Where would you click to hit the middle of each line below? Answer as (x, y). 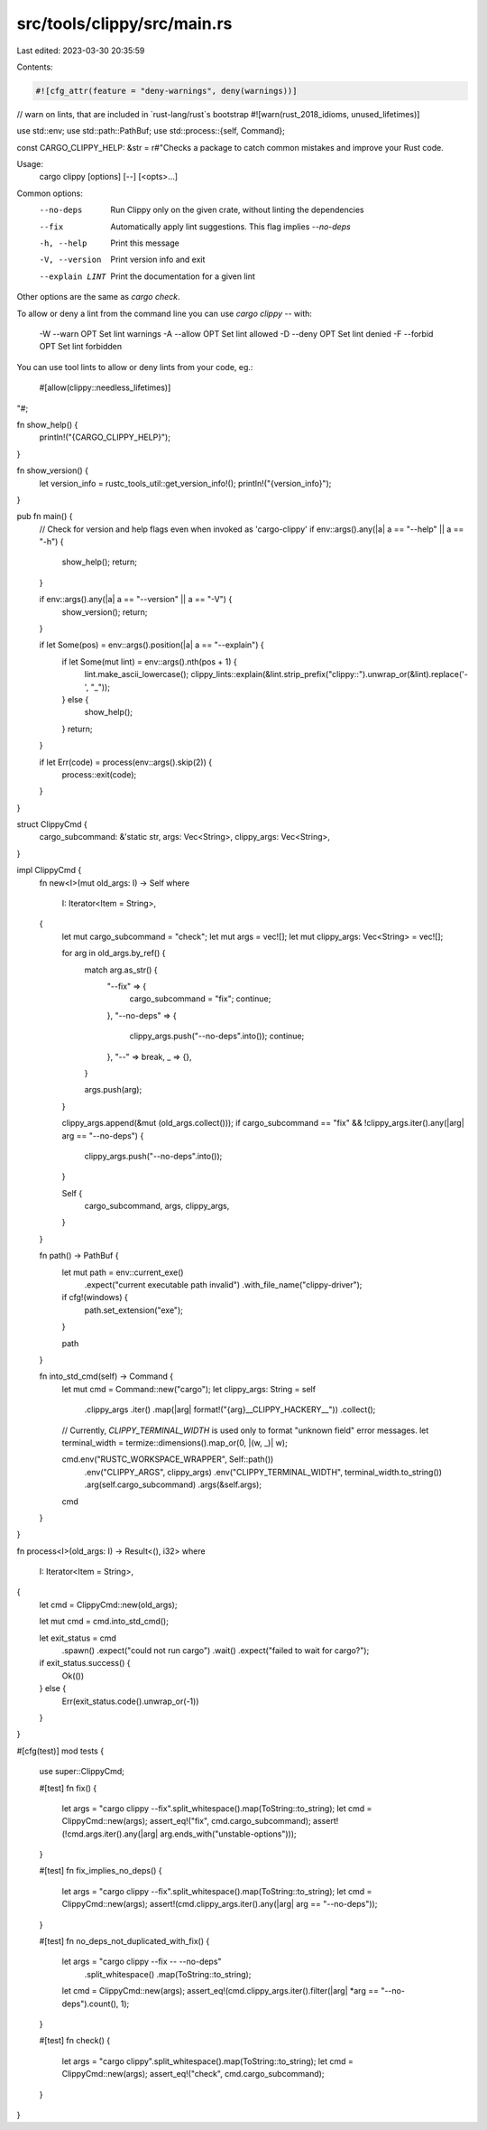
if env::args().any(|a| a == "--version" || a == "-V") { (136, 600)
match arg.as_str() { (121, 970)
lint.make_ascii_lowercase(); (137, 674)
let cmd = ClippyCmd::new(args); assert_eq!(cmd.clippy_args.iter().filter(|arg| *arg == (220, 1991)
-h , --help (63, 243)
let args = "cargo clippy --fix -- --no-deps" (142, 1962)
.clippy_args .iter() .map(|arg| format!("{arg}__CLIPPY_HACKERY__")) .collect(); (230, 1409)
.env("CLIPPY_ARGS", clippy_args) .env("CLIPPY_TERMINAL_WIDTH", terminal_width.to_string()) (263, 1472)
